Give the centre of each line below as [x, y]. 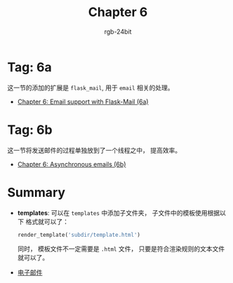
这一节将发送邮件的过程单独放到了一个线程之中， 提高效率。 [94, 150]
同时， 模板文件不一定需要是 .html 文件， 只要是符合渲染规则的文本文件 [121, 249]
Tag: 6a [30, 67]
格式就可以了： [47, 221]
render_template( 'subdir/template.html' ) [79, 235]
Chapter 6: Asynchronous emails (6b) [72, 164]
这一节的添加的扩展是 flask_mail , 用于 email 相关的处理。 [91, 88]
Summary [36, 192]
